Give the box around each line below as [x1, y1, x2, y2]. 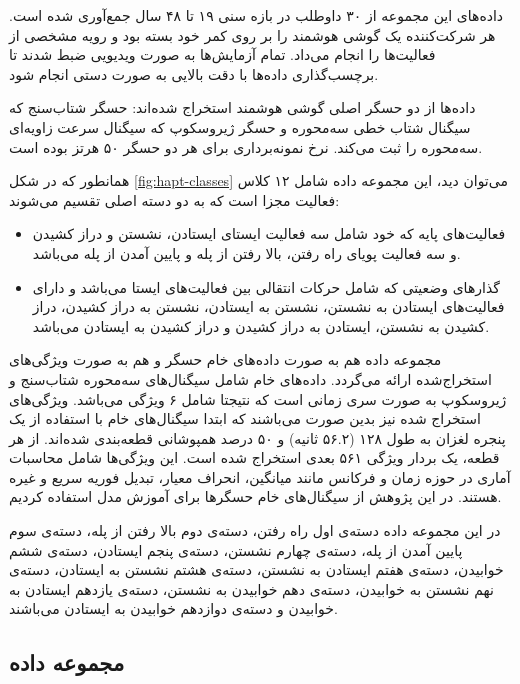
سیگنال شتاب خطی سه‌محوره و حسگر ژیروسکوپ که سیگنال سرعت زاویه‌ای [9, 116, 471, 137]
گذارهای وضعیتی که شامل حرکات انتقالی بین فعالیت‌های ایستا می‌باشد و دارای [32, 276, 500, 297]
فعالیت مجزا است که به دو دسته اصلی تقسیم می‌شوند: [9, 189, 340, 210]
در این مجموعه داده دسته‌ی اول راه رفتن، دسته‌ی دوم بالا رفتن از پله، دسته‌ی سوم [9, 520, 501, 541]
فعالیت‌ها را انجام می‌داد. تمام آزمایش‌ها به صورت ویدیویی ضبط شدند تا [9, 44, 436, 65]
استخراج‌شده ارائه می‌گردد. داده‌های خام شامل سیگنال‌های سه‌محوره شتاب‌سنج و [9, 368, 492, 389]
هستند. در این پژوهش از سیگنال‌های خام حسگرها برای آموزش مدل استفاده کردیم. [9, 486, 502, 507]
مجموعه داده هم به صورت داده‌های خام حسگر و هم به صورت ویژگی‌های [9, 349, 442, 370]
